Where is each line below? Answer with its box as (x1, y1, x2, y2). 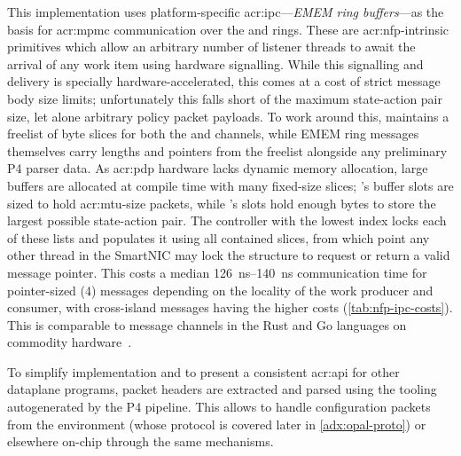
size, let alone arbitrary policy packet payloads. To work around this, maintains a (7, 106, 449, 125)
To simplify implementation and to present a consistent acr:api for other (7, 362, 400, 381)
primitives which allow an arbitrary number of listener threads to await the (7, 37, 416, 56)
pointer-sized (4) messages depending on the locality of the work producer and (7, 280, 434, 299)
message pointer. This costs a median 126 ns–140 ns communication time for (7, 263, 427, 281)
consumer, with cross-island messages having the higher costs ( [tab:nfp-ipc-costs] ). (7, 298, 453, 317)
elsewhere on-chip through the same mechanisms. (7, 432, 274, 451)
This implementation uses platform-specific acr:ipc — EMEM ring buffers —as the (7, 3, 444, 20)
